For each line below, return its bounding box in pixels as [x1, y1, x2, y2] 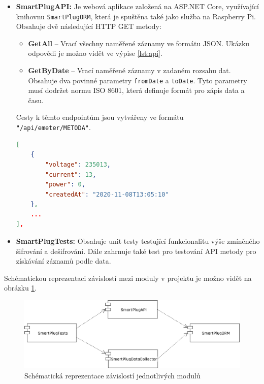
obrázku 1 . [4, 282, 37, 293]
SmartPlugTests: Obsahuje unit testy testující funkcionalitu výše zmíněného [16, 236, 260, 246]
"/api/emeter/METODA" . [16, 122, 91, 133]
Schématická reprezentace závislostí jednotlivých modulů [24, 370, 201, 380]
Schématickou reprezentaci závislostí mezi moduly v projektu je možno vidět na [4, 272, 252, 283]
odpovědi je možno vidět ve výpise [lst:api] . [28, 48, 162, 58]
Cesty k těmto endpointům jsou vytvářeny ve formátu [16, 112, 184, 122]
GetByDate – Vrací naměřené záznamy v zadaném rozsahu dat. [28, 65, 231, 76]
